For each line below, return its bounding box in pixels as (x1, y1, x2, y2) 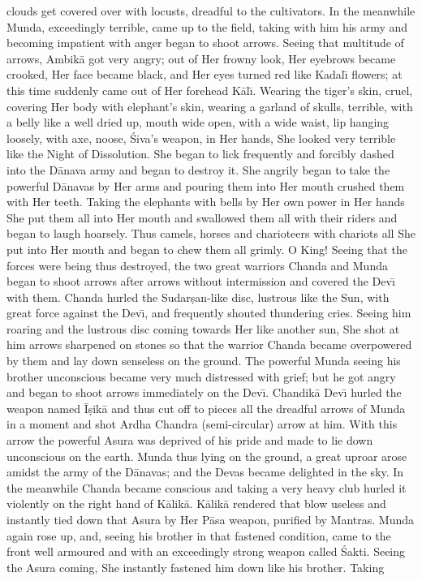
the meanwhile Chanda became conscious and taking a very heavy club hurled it (6, 479, 407, 496)
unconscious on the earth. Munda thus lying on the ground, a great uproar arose (6, 447, 407, 464)
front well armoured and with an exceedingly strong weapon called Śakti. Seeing (6, 543, 406, 560)
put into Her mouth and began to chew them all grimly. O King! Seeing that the (6, 240, 407, 257)
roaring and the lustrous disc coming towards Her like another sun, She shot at (6, 320, 400, 337)
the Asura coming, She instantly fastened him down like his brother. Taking (6, 558, 385, 575)
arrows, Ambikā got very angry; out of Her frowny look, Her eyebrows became (6, 49, 396, 67)
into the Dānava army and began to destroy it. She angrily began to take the (6, 161, 390, 178)
